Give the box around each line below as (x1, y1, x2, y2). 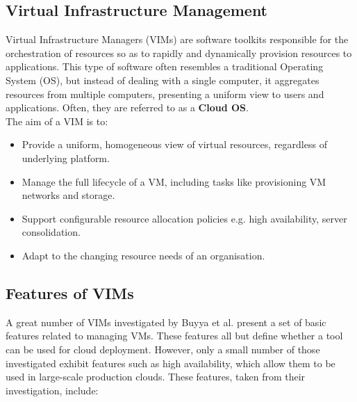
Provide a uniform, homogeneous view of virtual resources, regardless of (22, 137, 327, 152)
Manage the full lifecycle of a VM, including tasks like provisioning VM (22, 174, 326, 188)
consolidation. (22, 225, 81, 239)
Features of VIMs (6, 282, 134, 303)
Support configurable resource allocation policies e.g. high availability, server (22, 211, 347, 225)
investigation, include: (6, 383, 99, 397)
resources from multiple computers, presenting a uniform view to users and (6, 86, 324, 101)
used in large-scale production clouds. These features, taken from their (6, 369, 306, 384)
